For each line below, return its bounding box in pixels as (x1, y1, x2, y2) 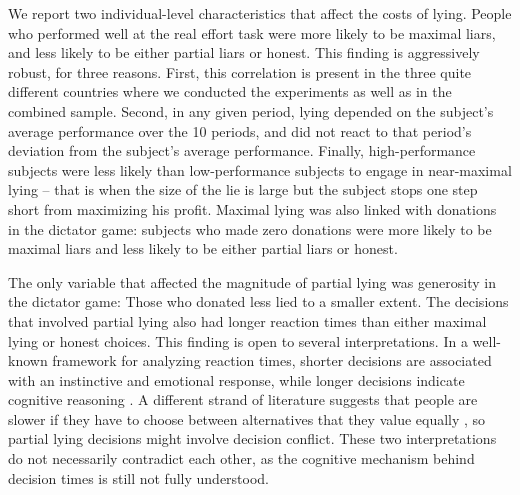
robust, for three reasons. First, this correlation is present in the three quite (8, 61, 472, 82)
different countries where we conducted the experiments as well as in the (8, 81, 452, 102)
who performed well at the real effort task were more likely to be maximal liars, (8, 22, 496, 43)
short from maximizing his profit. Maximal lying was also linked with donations (8, 198, 497, 219)
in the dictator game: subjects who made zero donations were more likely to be (8, 218, 492, 239)
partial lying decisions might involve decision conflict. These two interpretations (8, 428, 497, 449)
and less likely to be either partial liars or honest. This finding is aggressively (8, 42, 480, 63)
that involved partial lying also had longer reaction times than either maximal (8, 310, 487, 331)
